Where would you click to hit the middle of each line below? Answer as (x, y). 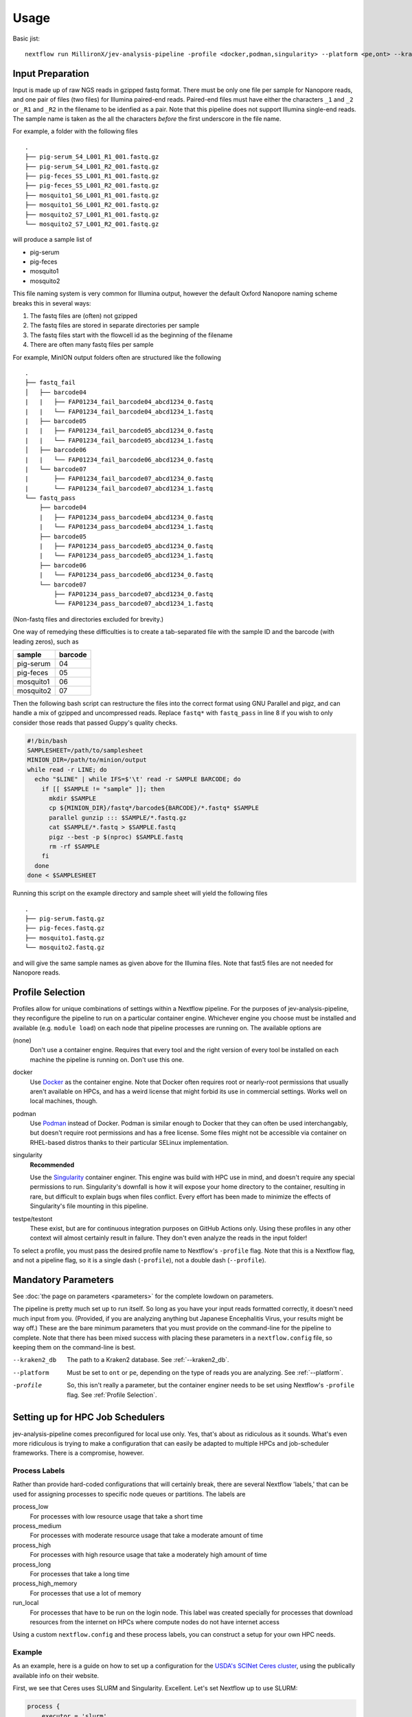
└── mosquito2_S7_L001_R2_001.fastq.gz (92, 224)
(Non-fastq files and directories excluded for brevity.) (88, 619)
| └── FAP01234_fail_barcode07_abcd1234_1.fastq (119, 488)
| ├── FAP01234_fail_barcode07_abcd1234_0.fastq (119, 479)
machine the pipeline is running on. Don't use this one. (107, 1059)
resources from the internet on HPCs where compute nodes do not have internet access (154, 1622)
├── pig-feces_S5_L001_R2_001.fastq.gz (92, 186)
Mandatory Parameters (64, 1280)
